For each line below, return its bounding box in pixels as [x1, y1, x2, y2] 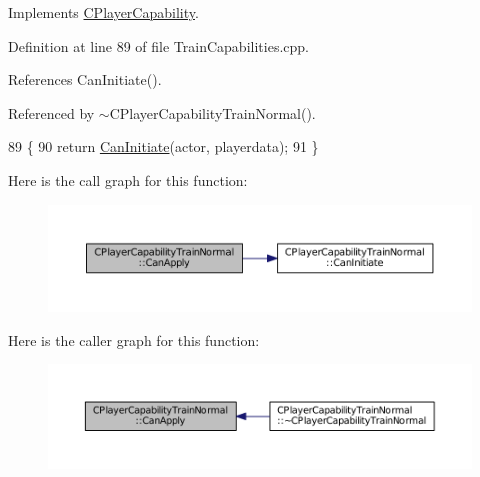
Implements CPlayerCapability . [8, 2, 199, 22]
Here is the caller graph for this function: [8, 329, 260, 350]
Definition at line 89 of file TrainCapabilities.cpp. [8, 35, 309, 56]
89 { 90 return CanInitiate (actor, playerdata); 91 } [8, 136, 319, 157]
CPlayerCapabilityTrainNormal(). [109, 102, 316, 123]
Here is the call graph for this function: [8, 169, 248, 190]
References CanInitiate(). [8, 69, 162, 90]
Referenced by [8, 102, 95, 123]
